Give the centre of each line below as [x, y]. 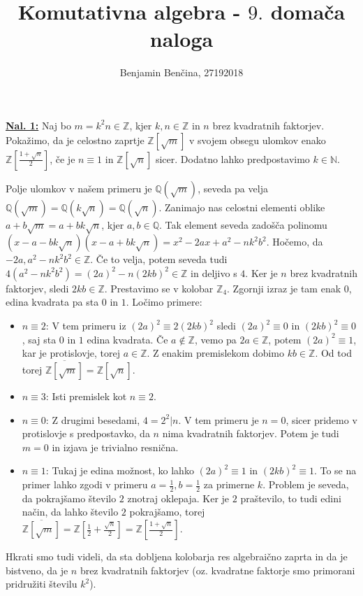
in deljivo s [214, 272]
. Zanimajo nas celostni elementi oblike [242, 207]
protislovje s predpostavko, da [86, 433]
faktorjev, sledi [37, 288]
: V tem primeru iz [86, 326]
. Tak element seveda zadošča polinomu [243, 224]
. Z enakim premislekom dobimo [216, 353]
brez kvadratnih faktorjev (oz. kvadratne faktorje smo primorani [217, 570]
